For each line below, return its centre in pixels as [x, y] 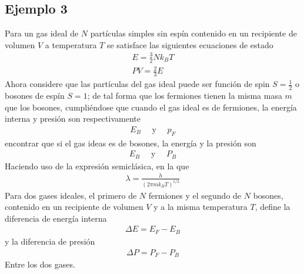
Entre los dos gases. [40, 264]
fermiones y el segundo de [195, 195]
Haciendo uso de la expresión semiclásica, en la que [97, 166]
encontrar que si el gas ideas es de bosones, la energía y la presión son [131, 143]
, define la [273, 207]
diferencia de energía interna [56, 218]
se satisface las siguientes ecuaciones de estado [190, 44]
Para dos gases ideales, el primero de [71, 195]
